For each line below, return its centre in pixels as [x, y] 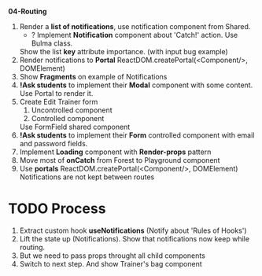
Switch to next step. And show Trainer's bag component [111, 263]
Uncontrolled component [72, 110]
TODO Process [57, 209]
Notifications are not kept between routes [87, 177]
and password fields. [54, 144]
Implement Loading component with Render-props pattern [115, 152]
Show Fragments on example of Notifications [93, 77]
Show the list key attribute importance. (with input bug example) [124, 52]
